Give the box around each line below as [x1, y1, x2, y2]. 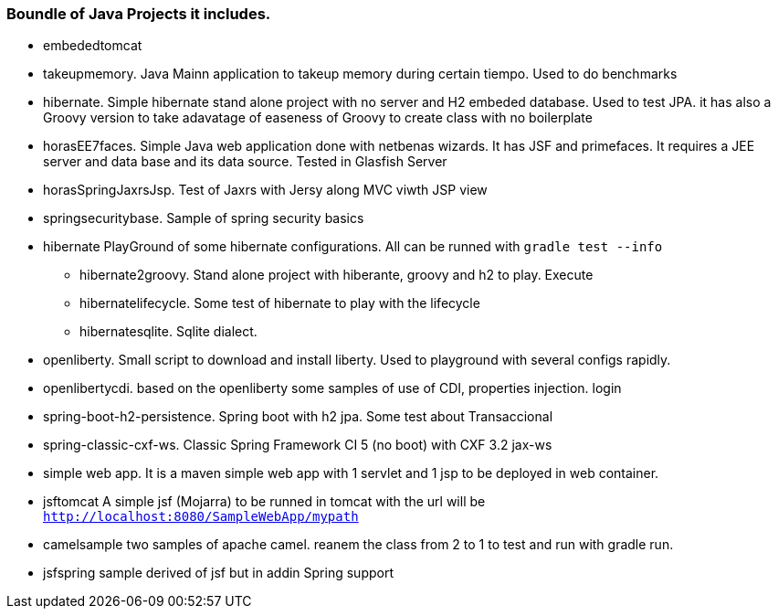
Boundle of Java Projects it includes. [6, 5, 271, 23]
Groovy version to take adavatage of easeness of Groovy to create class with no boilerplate [43, 110, 593, 126]
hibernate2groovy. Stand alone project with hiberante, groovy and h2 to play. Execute [79, 267, 594, 283]
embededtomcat [43, 37, 142, 54]
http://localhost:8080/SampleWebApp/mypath [43, 509, 359, 525]
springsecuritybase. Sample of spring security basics [43, 210, 364, 227]
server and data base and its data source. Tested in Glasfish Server [43, 154, 447, 170]
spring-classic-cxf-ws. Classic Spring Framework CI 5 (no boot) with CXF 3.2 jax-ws [43, 437, 552, 453]
